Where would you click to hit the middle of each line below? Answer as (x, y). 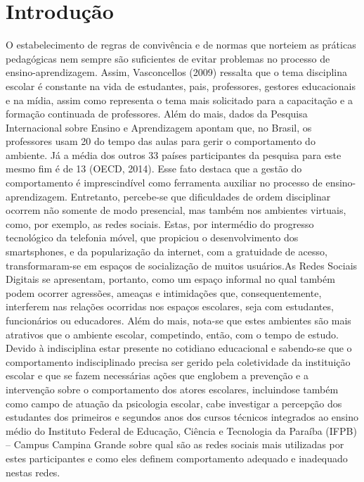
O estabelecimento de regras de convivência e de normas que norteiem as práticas (181, 45)
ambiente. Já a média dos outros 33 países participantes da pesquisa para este (174, 154)
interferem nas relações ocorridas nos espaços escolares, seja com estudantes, (170, 306)
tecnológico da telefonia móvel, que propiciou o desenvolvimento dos (152, 237)
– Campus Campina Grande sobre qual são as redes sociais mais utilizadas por (175, 444)
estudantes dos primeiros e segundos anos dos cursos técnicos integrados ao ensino (182, 417)
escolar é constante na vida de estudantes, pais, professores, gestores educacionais (181, 85)
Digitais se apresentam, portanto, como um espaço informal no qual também (170, 279)
